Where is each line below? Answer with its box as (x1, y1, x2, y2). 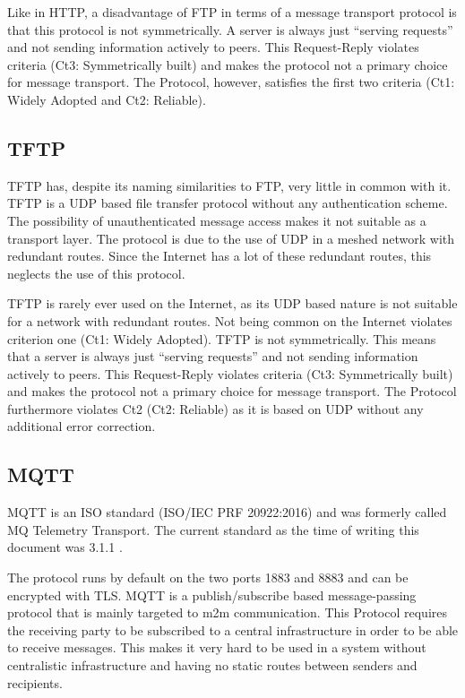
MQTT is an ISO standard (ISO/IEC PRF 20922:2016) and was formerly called (7, 503, 447, 521)
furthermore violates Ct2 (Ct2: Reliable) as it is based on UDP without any (7, 399, 424, 418)
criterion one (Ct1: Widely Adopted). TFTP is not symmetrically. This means (7, 329, 436, 348)
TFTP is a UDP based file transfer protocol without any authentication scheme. (7, 194, 448, 212)
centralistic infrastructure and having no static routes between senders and (7, 656, 418, 675)
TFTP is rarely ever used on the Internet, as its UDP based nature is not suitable (7, 294, 458, 313)
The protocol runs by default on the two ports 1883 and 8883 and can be (7, 568, 409, 587)
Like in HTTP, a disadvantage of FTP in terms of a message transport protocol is (7, 3, 457, 21)
